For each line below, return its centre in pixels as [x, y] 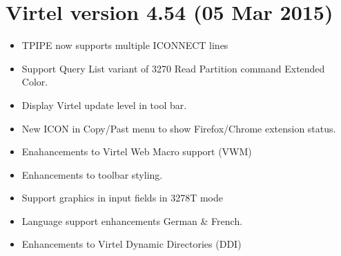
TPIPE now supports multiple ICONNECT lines [125, 45]
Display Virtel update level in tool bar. [104, 105]
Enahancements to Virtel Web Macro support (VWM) [137, 151]
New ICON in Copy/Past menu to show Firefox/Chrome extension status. [179, 128]
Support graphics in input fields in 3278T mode [122, 198]
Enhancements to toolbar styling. [92, 174]
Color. [35, 82]
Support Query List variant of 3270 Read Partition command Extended [173, 68]
